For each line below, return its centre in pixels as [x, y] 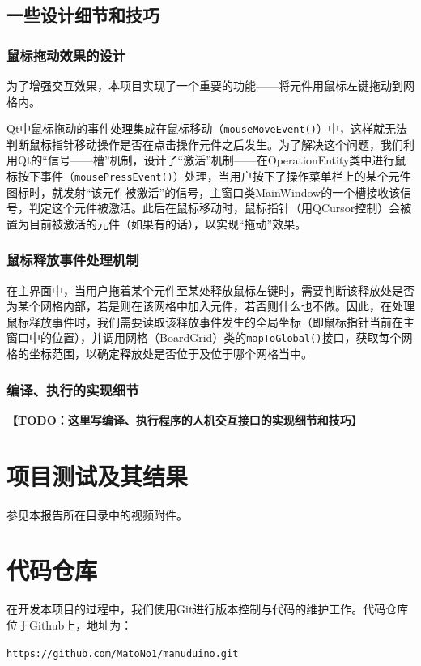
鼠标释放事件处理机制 [73, 260]
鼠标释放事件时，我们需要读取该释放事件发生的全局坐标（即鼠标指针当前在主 [210, 321]
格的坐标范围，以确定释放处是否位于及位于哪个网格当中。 [159, 354]
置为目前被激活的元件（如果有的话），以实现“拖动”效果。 [157, 223]
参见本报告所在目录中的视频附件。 [97, 514]
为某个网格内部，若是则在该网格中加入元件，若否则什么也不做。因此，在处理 [210, 306]
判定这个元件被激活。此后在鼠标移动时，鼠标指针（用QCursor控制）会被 [220, 208]
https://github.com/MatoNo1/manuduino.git [123, 653]
